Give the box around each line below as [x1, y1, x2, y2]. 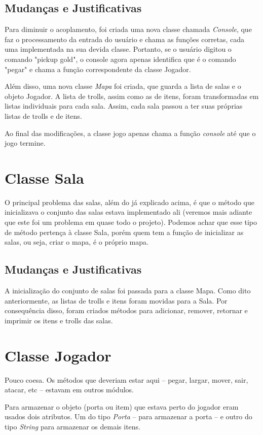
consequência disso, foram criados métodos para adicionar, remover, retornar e [5, 305, 248, 316]
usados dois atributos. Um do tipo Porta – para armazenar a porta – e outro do [5, 411, 252, 422]
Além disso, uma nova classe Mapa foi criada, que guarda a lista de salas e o [5, 81, 241, 91]
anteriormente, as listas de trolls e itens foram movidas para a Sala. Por [5, 295, 228, 306]
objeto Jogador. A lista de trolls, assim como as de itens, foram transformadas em [5, 90, 259, 101]
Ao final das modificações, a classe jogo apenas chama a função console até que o [5, 127, 256, 138]
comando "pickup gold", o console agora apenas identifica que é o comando [5, 53, 236, 64]
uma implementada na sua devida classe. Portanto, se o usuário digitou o [5, 44, 232, 54]
